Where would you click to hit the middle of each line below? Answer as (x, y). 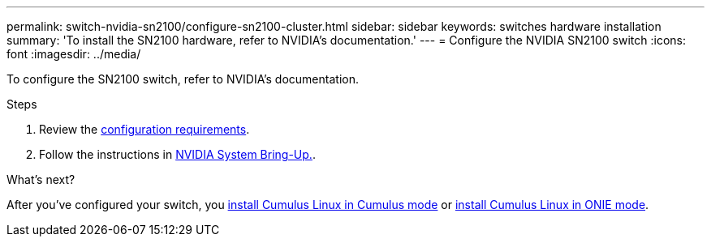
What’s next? (41, 179)
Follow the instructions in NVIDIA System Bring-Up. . (177, 154)
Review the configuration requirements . (144, 129)
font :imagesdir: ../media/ (74, 54)
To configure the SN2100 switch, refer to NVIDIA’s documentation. (183, 79)
